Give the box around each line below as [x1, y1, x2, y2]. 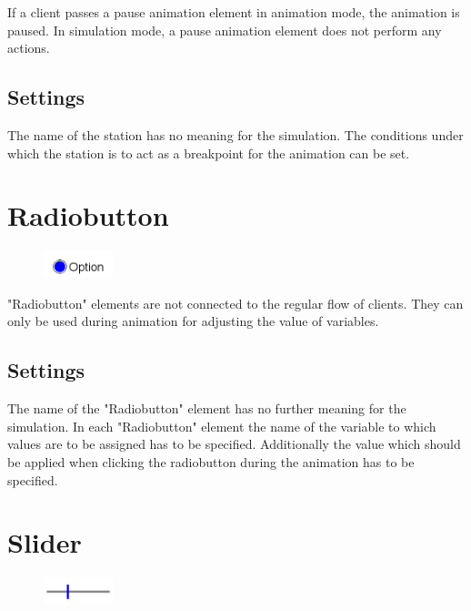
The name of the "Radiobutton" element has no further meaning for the [7, 399, 406, 418]
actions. [7, 38, 50, 57]
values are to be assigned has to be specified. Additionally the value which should [7, 434, 461, 453]
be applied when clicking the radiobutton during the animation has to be [7, 453, 415, 472]
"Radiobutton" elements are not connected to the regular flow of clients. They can [7, 293, 464, 312]
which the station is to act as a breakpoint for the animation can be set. [7, 143, 410, 162]
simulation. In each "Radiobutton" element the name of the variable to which [7, 416, 436, 435]
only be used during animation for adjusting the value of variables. [7, 311, 379, 331]
